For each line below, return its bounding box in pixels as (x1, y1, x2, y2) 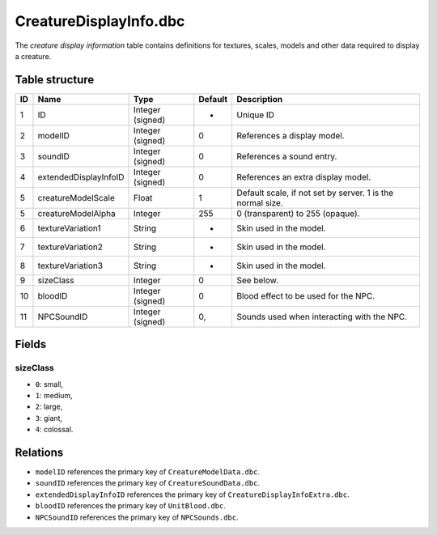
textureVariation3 (37, 260, 104, 271)
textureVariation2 (37, 241, 104, 253)
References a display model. (236, 130, 345, 141)
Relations (15, 445, 64, 459)
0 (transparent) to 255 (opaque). (236, 207, 360, 219)
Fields (15, 338, 47, 351)
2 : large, (35, 401, 63, 412)
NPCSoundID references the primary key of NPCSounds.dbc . (35, 512, 239, 522)
